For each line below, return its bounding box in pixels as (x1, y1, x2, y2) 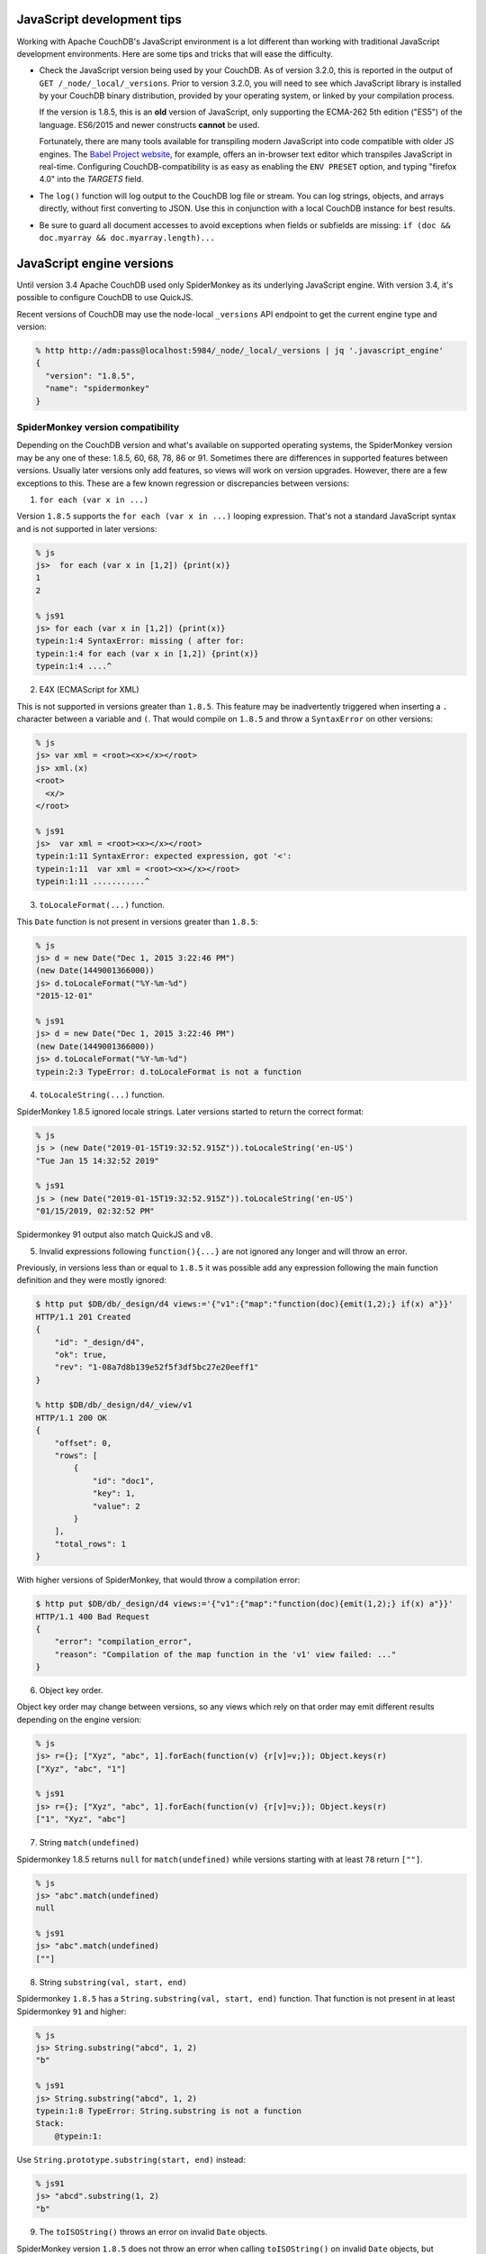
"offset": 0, (54, 1438, 112, 1448)
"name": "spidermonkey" (45, 383, 150, 394)
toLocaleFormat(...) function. (39, 900, 166, 911)
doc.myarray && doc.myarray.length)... (39, 233, 215, 243)
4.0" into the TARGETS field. (39, 174, 144, 185)
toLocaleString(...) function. (39, 1089, 166, 1100)
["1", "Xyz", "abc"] (35, 1814, 126, 1825)
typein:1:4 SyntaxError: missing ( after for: (35, 636, 245, 646)
